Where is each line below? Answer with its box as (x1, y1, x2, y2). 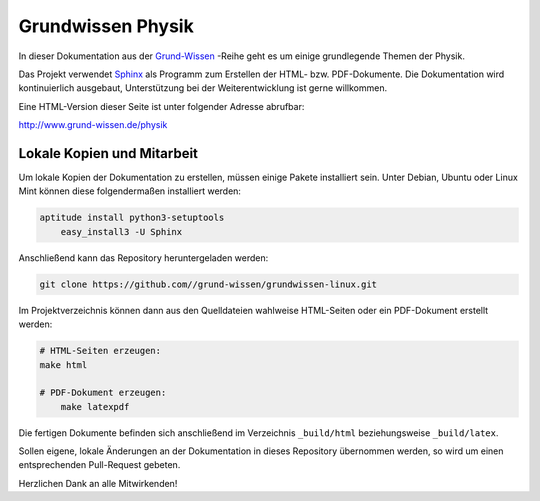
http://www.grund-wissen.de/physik (18, 119, 168, 131)
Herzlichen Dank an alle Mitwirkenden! (18, 477, 178, 489)
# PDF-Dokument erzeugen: (39, 387, 167, 399)
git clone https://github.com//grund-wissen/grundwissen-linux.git (39, 278, 378, 290)
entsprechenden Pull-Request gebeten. (18, 459, 181, 471)
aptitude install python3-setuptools (39, 212, 225, 224)
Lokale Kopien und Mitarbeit (18, 145, 199, 162)
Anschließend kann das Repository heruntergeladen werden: (18, 251, 269, 264)
